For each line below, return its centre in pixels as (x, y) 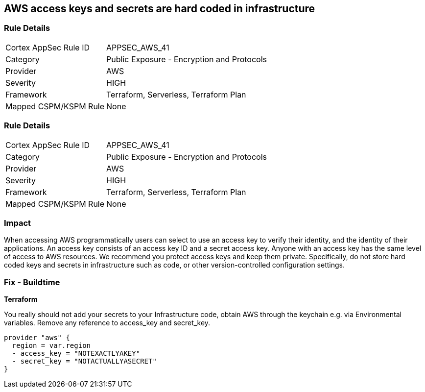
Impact (18, 223)
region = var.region (51, 346)
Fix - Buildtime (32, 282)
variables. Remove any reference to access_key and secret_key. (107, 323)
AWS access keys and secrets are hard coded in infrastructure (160, 9)
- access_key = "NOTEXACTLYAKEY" (76, 354)
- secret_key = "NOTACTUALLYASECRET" (84, 361)
